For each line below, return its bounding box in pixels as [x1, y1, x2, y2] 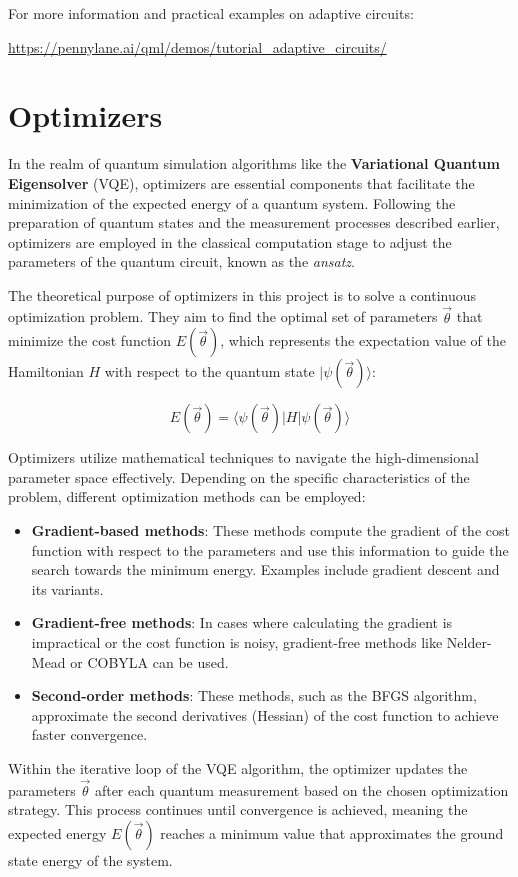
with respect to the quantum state [104, 361, 315, 382]
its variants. [31, 578, 104, 599]
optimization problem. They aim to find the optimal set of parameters [8, 306, 438, 327]
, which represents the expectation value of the [220, 330, 506, 351]
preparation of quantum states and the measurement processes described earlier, [8, 212, 500, 233]
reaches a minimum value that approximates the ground [160, 823, 504, 843]
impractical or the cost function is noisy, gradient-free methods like [31, 632, 443, 653]
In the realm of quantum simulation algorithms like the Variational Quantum [8, 153, 500, 174]
